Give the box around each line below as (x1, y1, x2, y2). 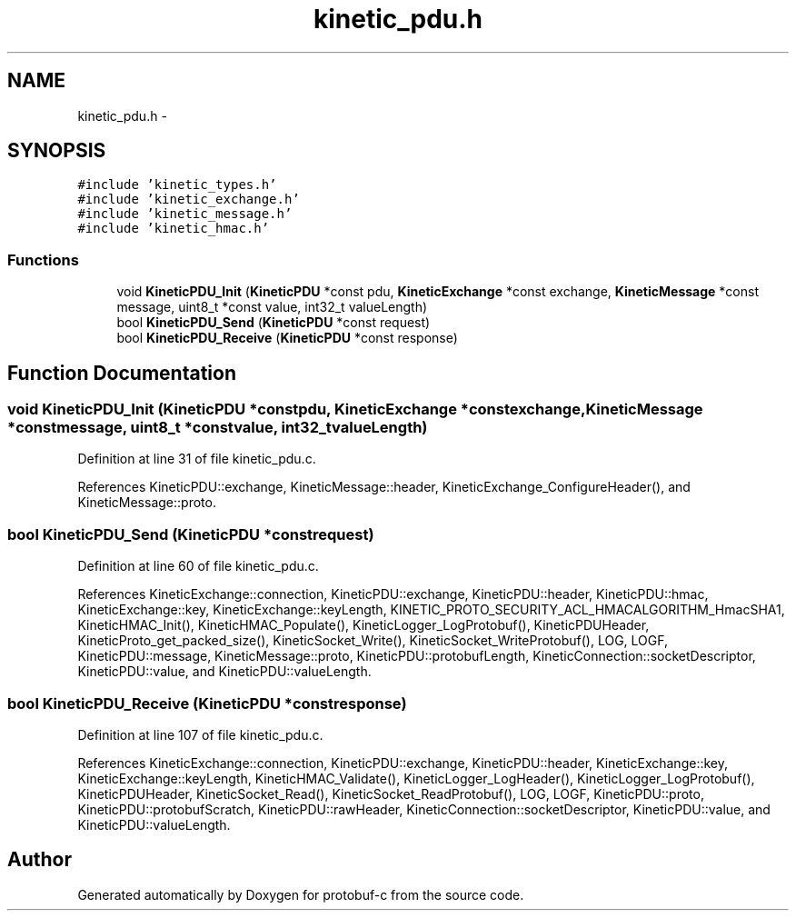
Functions (7, 250, 79, 269)
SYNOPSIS (7, 139, 106, 163)
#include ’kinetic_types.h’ (77, 177, 277, 193)
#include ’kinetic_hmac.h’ (77, 221, 270, 236)
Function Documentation (7, 361, 236, 384)
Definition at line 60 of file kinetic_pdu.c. (77, 558, 319, 574)
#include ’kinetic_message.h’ (77, 206, 293, 222)
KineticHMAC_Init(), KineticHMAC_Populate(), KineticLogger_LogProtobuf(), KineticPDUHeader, (77, 617, 650, 634)
